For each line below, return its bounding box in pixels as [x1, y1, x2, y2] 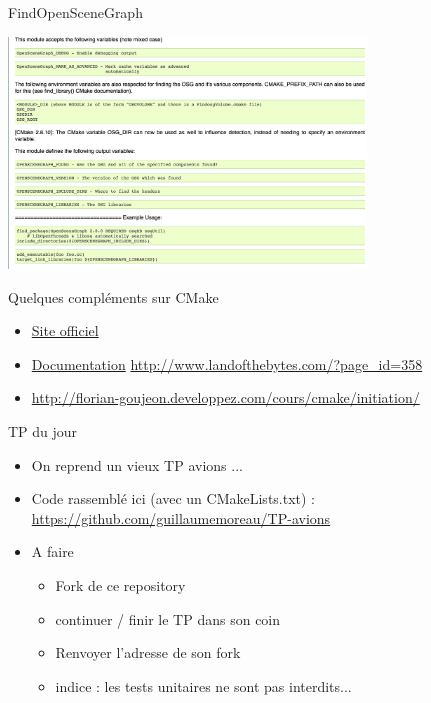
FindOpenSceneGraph [8, 2, 143, 22]
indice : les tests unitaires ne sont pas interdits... [55, 675, 352, 696]
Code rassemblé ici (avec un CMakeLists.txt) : [31, 488, 316, 509]
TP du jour [8, 421, 78, 442]
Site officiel [31, 320, 99, 341]
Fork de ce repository [55, 575, 186, 595]
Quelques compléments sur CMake [8, 286, 219, 307]
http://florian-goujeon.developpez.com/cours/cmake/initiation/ [31, 387, 420, 408]
